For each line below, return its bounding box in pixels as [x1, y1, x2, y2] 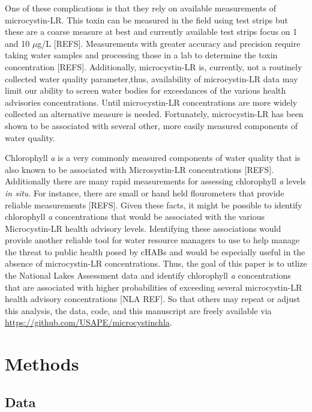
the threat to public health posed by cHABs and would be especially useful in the [5, 245, 305, 258]
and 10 [5, 37, 30, 49]
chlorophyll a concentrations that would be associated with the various [5, 210, 265, 223]
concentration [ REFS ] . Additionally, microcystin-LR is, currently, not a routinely [5, 60, 302, 73]
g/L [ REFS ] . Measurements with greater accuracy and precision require [37, 37, 301, 49]
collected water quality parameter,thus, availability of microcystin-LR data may [5, 72, 298, 85]
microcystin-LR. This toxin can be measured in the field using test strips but [5, 13, 288, 26]
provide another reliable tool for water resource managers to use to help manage [5, 234, 299, 246]
